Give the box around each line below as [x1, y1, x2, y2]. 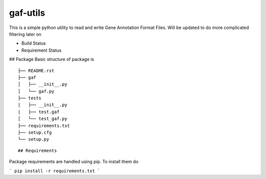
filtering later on [9, 31, 42, 37]
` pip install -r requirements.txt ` [9, 168, 100, 174]
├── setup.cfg [18, 130, 52, 135]
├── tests [18, 95, 41, 101]
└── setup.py [18, 137, 49, 142]
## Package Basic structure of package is [9, 57, 95, 62]
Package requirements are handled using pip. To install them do [9, 159, 139, 165]
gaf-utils [9, 7, 45, 18]
